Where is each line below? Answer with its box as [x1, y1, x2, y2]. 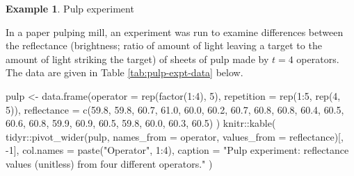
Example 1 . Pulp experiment [6, 1, 134, 15]
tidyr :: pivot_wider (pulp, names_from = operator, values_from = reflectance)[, [6, 129, 344, 143]
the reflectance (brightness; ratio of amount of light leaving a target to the [6, 38, 322, 53]
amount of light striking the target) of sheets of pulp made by [6, 51, 269, 66]
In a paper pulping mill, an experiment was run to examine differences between [6, 24, 344, 39]
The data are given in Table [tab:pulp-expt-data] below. [6, 65, 243, 80]
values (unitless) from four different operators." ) [6, 156, 213, 170]
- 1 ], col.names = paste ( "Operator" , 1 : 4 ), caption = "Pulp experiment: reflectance [6, 143, 349, 157]
